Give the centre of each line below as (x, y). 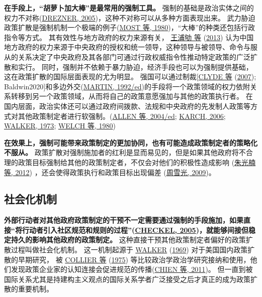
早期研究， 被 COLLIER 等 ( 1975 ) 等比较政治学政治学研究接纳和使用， (134, 259)
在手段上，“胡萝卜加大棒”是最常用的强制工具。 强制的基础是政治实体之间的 (129, 8)
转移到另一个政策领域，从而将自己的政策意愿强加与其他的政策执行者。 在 (132, 96)
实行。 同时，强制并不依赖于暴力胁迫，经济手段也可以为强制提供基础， (135, 66)
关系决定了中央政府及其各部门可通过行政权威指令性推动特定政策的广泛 (134, 56)
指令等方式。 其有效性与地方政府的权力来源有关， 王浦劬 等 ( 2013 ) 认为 (122, 37)
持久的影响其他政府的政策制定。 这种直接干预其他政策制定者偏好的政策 (128, 240)
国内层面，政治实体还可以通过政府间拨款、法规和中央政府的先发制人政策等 (127, 106)
